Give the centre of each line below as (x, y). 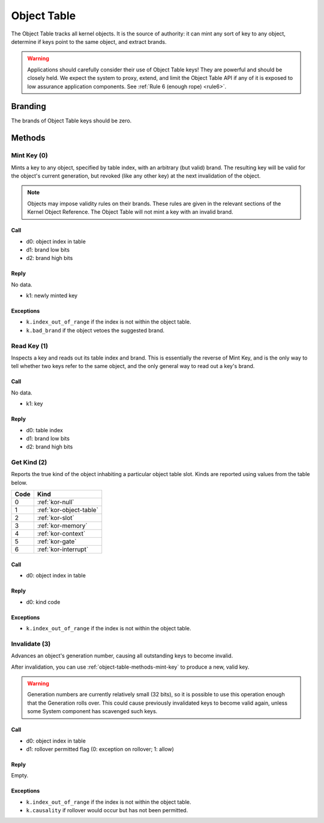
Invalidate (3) (31, 644)
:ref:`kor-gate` (57, 541)
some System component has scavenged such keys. (92, 711)
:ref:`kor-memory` (62, 526)
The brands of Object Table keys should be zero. (71, 121)
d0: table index (44, 430)
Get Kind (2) (29, 462)
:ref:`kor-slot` (55, 518)
